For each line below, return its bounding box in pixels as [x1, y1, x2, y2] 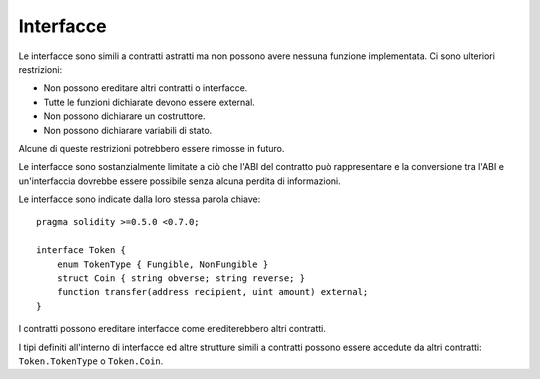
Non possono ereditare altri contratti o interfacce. [43, 82, 248, 94]
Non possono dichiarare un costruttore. [43, 110, 206, 122]
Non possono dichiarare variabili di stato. [43, 124, 213, 136]
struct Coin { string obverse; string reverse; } [56, 273, 305, 284]
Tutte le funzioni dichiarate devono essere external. [43, 96, 255, 108]
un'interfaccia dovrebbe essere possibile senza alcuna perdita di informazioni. [18, 175, 342, 187]
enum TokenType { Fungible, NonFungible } [56, 258, 269, 270]
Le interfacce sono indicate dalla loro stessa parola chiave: [18, 193, 261, 205]
